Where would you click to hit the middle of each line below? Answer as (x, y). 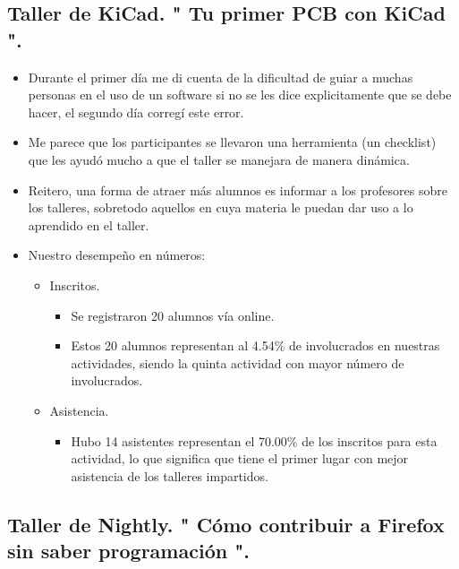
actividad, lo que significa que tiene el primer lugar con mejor (240, 458)
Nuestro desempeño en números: (117, 255)
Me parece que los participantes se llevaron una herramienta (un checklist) (232, 142)
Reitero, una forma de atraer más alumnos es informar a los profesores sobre (238, 190)
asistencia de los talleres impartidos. (170, 475)
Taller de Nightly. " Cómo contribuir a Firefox (226, 524)
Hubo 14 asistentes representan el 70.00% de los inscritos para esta (254, 440)
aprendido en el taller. (89, 224)
